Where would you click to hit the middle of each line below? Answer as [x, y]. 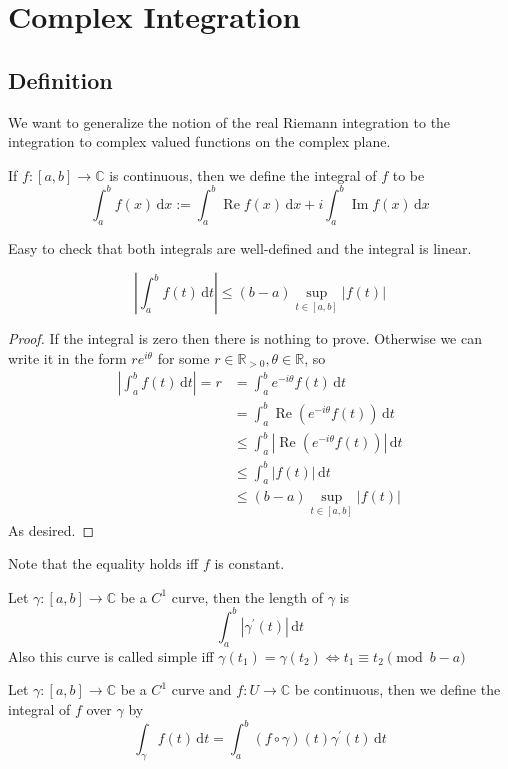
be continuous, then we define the [397, 689]
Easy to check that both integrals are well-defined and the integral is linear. [240, 247]
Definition [60, 79]
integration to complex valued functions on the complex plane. [199, 141]
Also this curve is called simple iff [111, 655]
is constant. [249, 563]
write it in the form [67, 357]
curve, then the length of [247, 596]
